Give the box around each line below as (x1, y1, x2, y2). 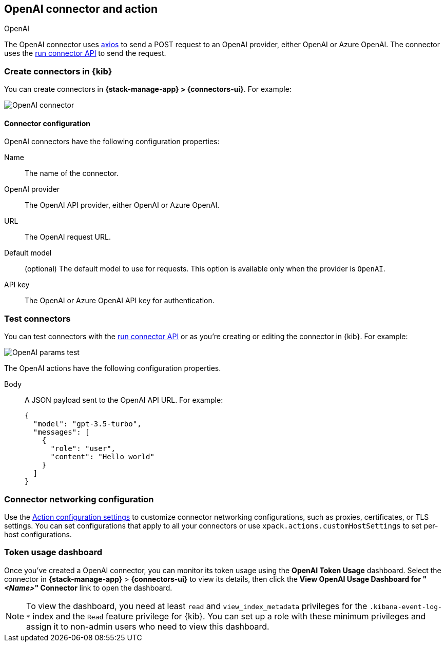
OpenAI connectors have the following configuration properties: (4, 137, 220, 146)
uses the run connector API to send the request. (4, 49, 166, 58)
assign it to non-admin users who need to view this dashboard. (26, 621, 269, 632)
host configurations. (4, 530, 72, 539)
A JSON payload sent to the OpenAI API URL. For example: (25, 396, 223, 405)
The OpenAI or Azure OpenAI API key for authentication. (25, 296, 215, 305)
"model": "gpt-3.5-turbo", (33, 420, 142, 428)
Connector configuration (4, 119, 90, 128)
